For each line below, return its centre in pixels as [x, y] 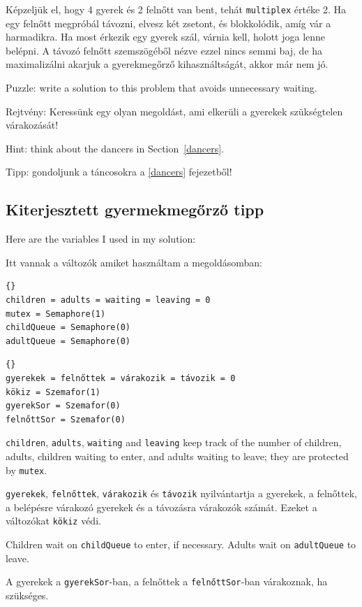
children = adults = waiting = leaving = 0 [108, 300]
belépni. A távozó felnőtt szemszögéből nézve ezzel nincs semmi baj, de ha [164, 50]
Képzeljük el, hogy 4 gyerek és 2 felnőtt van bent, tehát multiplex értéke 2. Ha [176, 9]
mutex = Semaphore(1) [56, 314]
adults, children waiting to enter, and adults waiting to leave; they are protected [177, 456]
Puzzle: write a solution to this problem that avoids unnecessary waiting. [161, 88]
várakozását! [32, 125]
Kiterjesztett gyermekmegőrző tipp [135, 209]
